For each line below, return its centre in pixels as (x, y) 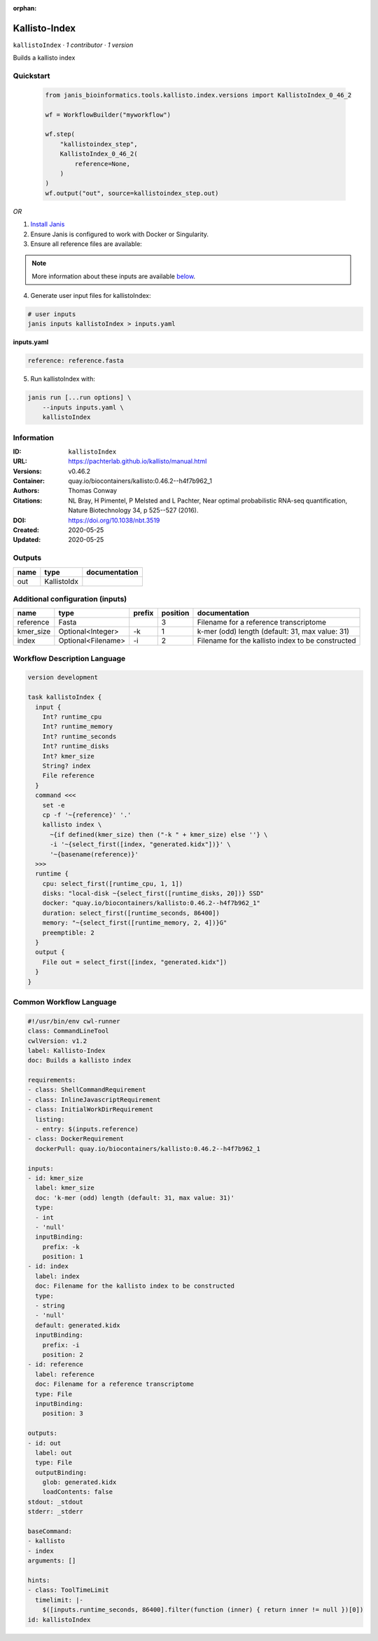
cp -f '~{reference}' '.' (87, 815)
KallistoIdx (61, 581)
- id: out (44, 1443)
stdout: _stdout (56, 1502)
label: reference (65, 1374)
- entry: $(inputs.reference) (87, 1129)
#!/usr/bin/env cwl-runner (74, 1021)
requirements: (52, 1080)
